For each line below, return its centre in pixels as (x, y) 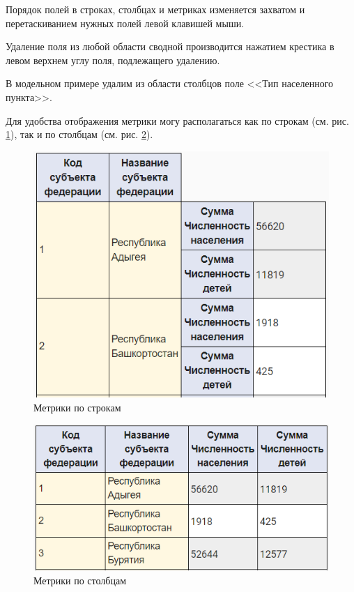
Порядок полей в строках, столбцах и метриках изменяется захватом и (155, 9)
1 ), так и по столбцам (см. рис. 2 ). (79, 134)
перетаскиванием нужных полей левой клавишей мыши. (125, 23)
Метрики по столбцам (80, 580)
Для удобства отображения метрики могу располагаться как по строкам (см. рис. (177, 120)
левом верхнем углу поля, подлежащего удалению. (113, 60)
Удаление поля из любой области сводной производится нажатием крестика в (170, 46)
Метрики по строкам (77, 407)
